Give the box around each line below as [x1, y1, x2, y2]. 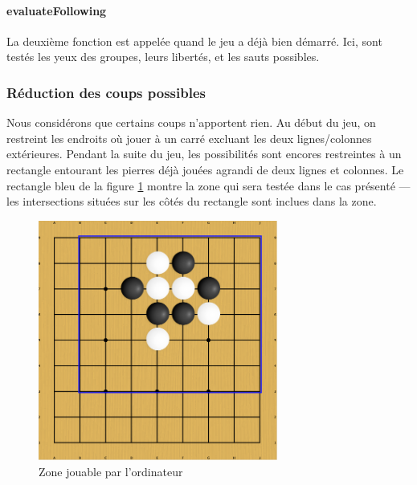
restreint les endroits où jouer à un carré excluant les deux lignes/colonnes [6, 129, 372, 146]
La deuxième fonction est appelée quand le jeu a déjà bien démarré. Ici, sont [6, 32, 382, 49]
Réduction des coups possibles [6, 82, 206, 102]
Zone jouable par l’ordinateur [39, 463, 183, 479]
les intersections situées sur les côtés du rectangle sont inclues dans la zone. [6, 193, 377, 210]
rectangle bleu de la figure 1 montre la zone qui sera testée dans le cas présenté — [6, 177, 411, 194]
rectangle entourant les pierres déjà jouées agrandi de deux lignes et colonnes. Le [6, 161, 404, 177]
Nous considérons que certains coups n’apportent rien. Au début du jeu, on [6, 114, 376, 131]
